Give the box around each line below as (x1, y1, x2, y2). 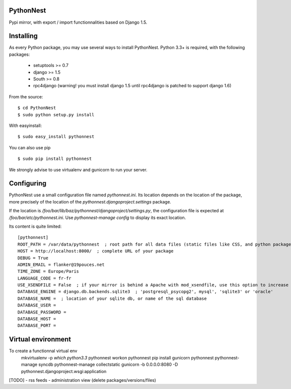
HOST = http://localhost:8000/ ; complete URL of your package (17, 249, 174, 254)
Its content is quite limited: (9, 223, 62, 229)
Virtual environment (9, 335, 71, 343)
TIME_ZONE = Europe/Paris (17, 269, 80, 274)
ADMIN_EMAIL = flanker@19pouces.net (17, 262, 105, 267)
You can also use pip (9, 144, 51, 150)
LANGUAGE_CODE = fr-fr (17, 275, 72, 281)
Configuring (9, 179, 47, 187)
